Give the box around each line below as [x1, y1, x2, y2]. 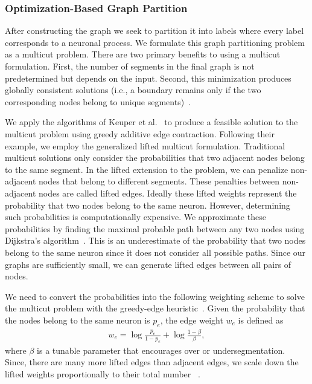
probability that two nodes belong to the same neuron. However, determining [5, 198, 290, 211]
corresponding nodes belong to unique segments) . [5, 95, 191, 108]
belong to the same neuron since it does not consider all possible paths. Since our [5, 246, 306, 258]
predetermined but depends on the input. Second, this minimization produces [5, 71, 291, 84]
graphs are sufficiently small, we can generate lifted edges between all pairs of [5, 258, 291, 270]
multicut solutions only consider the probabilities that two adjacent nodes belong [5, 151, 305, 164]
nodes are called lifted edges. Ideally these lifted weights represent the [38, 186, 297, 199]
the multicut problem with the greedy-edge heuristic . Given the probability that [5, 302, 305, 314]
